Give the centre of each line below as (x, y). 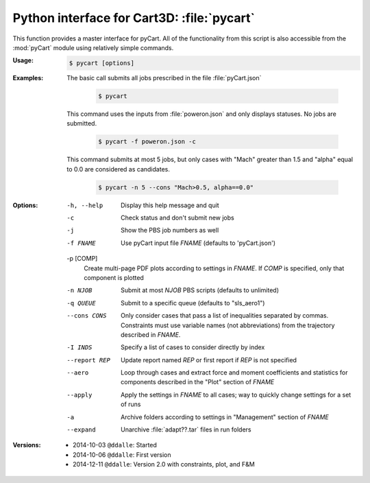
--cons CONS (87, 316)
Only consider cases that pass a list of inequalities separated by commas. (225, 316)
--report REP (89, 360)
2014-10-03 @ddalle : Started (115, 445)
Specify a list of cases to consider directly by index (193, 347)
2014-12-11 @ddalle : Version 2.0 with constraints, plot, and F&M (164, 464)
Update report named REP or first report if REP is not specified (209, 360)
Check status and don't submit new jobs (177, 217)
